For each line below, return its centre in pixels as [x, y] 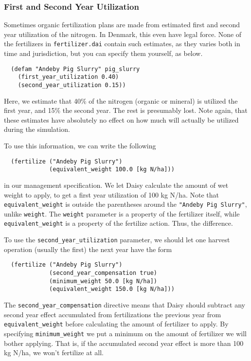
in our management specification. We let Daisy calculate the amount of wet [116, 185]
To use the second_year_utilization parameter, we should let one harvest [117, 240]
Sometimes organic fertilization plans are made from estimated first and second [122, 25]
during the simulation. [37, 129]
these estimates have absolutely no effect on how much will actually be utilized [121, 119]
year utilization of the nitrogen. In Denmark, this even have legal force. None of [123, 34]
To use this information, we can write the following [80, 145]
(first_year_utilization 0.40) [68, 77]
